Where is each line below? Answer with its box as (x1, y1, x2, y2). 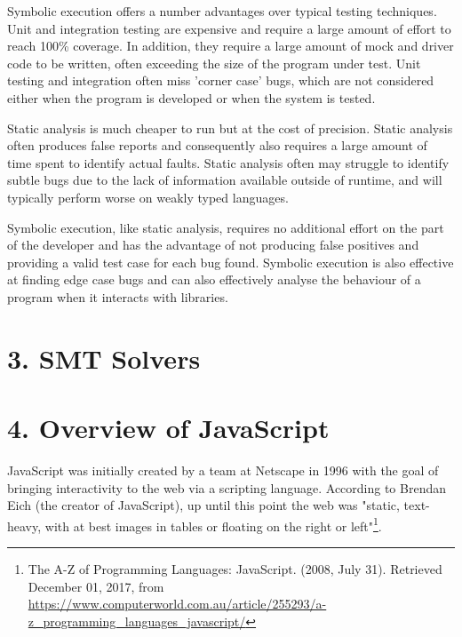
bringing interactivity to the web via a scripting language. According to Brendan (7, 478, 447, 497)
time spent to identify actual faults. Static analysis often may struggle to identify (7, 153, 450, 171)
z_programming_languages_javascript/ (28, 611, 246, 630)
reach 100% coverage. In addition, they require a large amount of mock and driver (7, 36, 454, 55)
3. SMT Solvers (7, 339, 201, 376)
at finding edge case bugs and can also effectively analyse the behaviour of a (7, 270, 421, 289)
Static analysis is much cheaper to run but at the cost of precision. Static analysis (7, 118, 453, 137)
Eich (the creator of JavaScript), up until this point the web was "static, (7, 496, 400, 514)
